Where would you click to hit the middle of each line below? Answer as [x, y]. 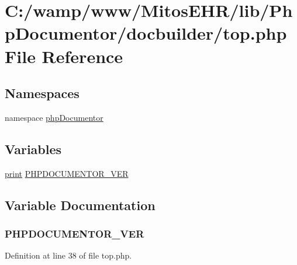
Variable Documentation [80, 205]
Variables [33, 149]
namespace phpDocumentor [54, 117]
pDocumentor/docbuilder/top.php [146, 33]
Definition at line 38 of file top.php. [68, 255]
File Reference [64, 56]
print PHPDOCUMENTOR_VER [67, 173]
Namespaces [42, 93]
